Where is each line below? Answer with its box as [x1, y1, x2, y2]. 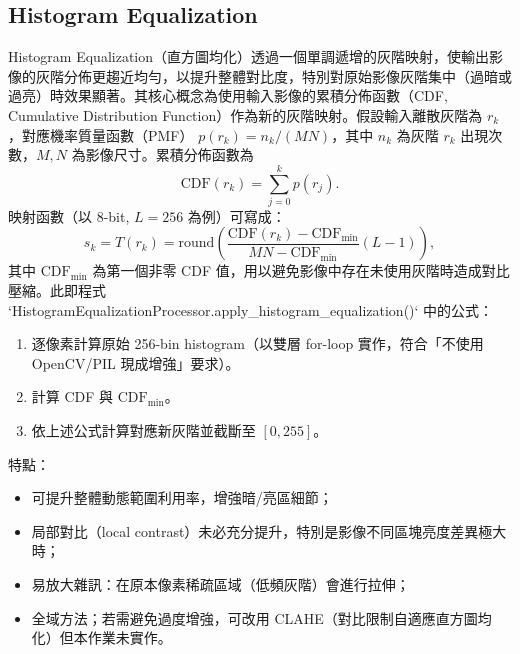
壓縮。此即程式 [8, 280, 106, 301]
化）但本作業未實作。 [31, 627, 172, 648]
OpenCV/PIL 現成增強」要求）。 [31, 352, 240, 373]
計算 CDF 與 [31, 386, 114, 407]
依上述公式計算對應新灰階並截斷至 [31, 420, 256, 441]
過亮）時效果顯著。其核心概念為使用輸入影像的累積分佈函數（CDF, [8, 85, 448, 106]
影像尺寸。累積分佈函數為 [85, 144, 254, 165]
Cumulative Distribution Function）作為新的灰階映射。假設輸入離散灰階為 [8, 104, 483, 125]
